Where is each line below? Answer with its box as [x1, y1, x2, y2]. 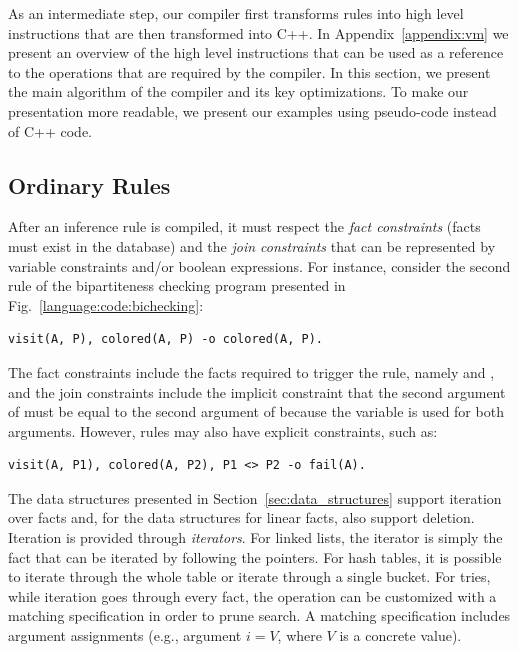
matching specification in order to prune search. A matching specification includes [8, 605, 511, 626]
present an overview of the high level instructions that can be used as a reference [8, 42, 504, 63]
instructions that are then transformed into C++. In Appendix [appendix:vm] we [8, 22, 509, 43]
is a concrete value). [339, 625, 462, 646]
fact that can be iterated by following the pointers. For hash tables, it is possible [8, 546, 502, 567]
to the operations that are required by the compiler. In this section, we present [8, 61, 491, 82]
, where [277, 625, 322, 646]
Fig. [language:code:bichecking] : [8, 294, 204, 315]
